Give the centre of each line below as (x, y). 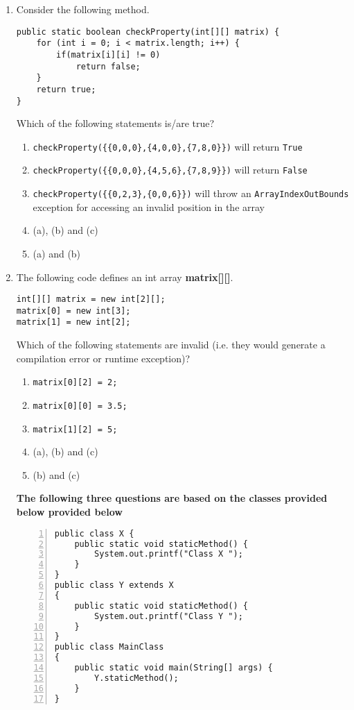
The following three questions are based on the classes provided (172, 498)
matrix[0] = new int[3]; (73, 311)
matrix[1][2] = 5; (75, 429)
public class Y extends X (114, 585)
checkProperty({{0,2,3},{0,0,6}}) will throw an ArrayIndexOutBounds (191, 193)
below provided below (69, 512)
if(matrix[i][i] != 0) (108, 54)
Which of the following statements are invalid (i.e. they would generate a (171, 345)
